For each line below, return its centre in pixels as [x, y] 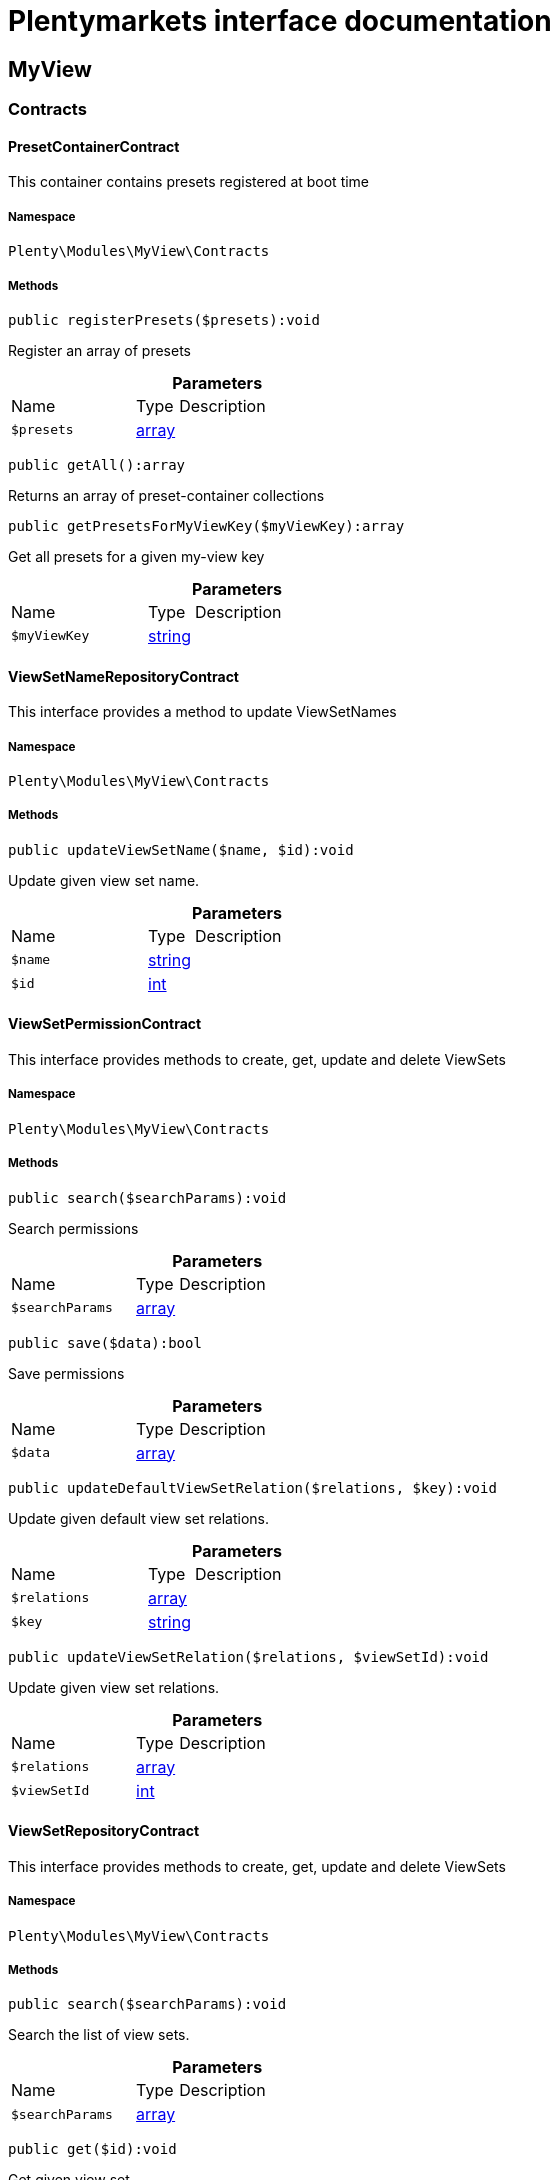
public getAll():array [97, 464]
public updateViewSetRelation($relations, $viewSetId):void [248, 1656]
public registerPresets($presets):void [164, 319]
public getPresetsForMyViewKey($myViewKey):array [206, 525]
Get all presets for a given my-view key [136, 556]
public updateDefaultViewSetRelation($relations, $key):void [252, 1487]
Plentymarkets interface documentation [280, 21]
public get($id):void [92, 2149]
